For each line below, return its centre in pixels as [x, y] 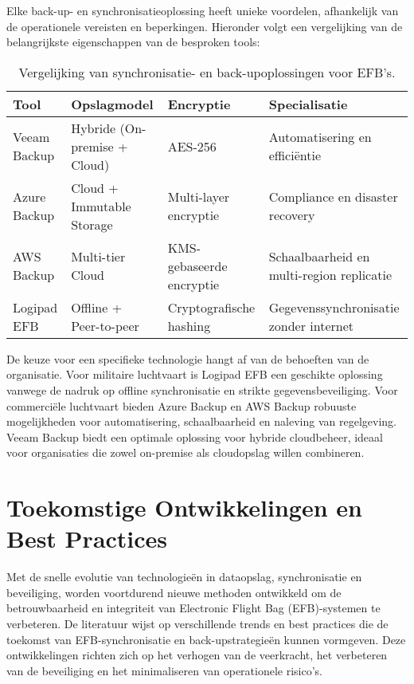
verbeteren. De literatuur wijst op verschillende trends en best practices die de [197, 624]
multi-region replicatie [330, 275]
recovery [292, 215]
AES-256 [192, 146]
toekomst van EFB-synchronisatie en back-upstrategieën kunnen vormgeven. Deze [206, 639]
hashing [189, 325]
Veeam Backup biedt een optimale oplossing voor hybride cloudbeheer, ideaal [195, 436]
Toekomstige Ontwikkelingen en [184, 507]
